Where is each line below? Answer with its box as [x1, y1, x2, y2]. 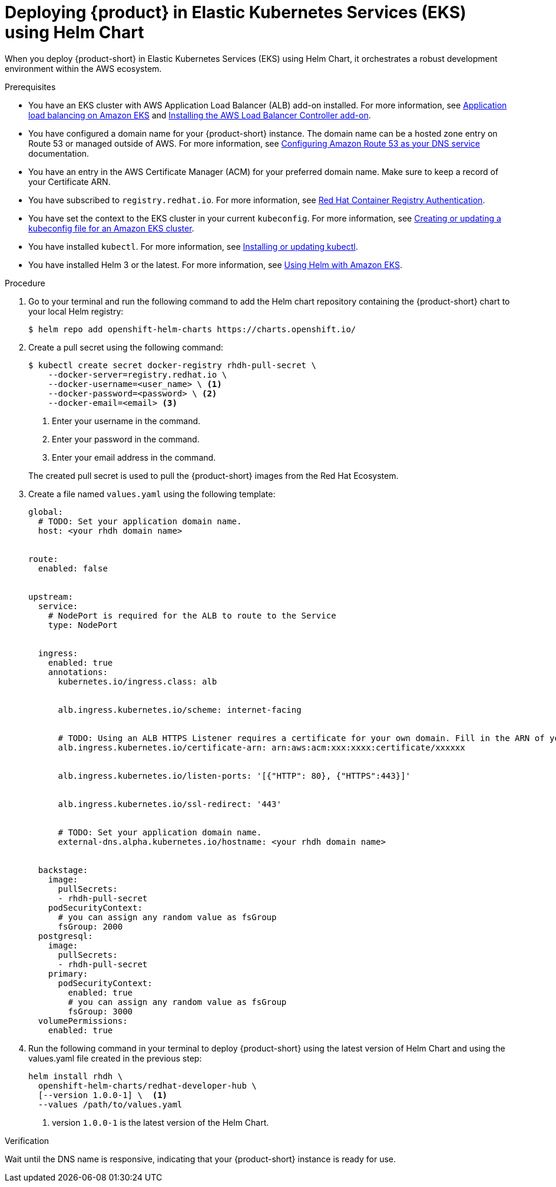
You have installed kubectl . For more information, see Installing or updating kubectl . [28, 241, 358, 252]
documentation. [28, 148, 90, 158]
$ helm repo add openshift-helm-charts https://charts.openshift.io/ [28, 324, 356, 334]
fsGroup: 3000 [68, 1006, 133, 1016]
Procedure [5, 277, 45, 288]
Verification [5, 1135, 49, 1146]
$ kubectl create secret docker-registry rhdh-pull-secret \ [28, 360, 316, 370]
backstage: [38, 865, 88, 875]
